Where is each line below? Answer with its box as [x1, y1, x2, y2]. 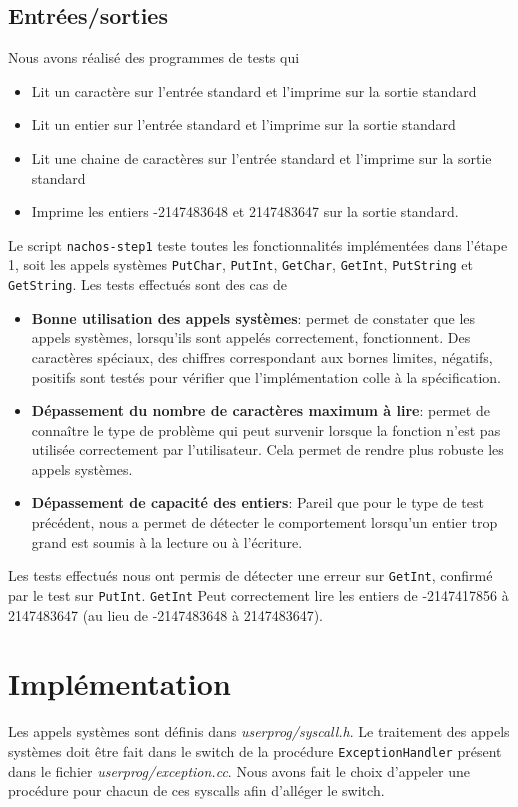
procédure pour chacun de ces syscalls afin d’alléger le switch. [8, 780, 385, 801]
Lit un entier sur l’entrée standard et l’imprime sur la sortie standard [31, 114, 456, 135]
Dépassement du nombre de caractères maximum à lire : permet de [31, 400, 490, 421]
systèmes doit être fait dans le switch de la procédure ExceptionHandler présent [8, 740, 502, 761]
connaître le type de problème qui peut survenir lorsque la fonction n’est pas [31, 419, 501, 440]
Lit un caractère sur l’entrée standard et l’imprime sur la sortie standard [31, 80, 477, 101]
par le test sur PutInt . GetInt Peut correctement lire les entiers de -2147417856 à [8, 584, 509, 605]
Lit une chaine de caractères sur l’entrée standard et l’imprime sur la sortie [31, 147, 492, 168]
